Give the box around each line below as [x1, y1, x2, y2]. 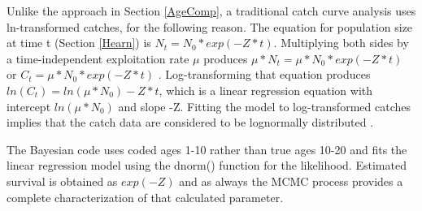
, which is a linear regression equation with [159, 81, 373, 98]
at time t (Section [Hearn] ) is [7, 34, 151, 51]
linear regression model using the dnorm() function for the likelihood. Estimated [7, 157, 407, 174]
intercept [7, 97, 51, 114]
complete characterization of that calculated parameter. [7, 188, 284, 205]
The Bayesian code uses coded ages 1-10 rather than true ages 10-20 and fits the [7, 140, 407, 157]
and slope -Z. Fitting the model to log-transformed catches [118, 97, 411, 114]
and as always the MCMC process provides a [179, 172, 403, 189]
